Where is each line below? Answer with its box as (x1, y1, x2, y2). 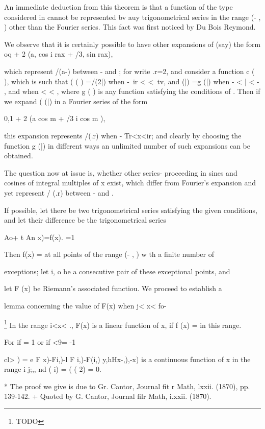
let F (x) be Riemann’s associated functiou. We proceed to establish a (4, 283, 222, 294)
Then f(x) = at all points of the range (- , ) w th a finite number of (4, 249, 214, 259)
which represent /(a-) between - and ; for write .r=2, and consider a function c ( (4, 65, 255, 76)
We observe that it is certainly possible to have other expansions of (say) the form (4, 38, 261, 49)
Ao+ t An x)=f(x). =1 (4, 231, 75, 242)
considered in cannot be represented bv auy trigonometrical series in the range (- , (4, 11, 261, 22)
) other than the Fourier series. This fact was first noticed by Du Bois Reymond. (4, 21, 256, 32)
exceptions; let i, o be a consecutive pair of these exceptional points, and (4, 266, 230, 276)
